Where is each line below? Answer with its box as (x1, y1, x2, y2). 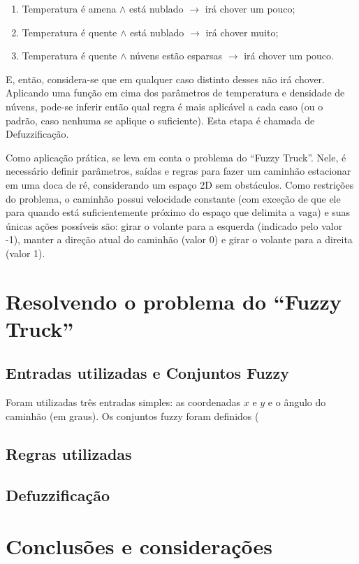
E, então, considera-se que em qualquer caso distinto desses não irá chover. (6, 71, 325, 86)
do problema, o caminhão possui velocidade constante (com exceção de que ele (6, 191, 341, 205)
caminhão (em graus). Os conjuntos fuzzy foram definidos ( (6, 408, 259, 423)
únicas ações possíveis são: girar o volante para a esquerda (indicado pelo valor (6, 218, 343, 233)
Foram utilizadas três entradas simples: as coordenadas (6, 395, 241, 410)
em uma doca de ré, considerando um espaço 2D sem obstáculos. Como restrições (6, 177, 354, 191)
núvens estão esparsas (129, 48, 223, 63)
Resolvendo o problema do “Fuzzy (6, 287, 342, 315)
